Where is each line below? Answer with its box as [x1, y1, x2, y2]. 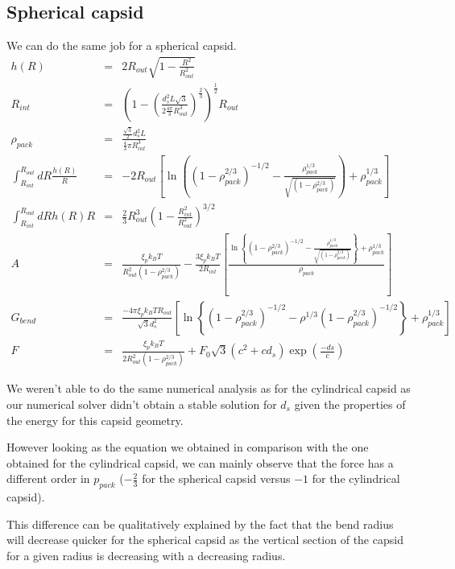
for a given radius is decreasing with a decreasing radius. [6, 546, 286, 563]
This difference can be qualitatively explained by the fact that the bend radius [6, 515, 394, 532]
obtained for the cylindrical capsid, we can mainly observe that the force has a [6, 454, 394, 471]
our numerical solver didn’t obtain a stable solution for [6, 396, 277, 413]
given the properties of [294, 396, 406, 413]
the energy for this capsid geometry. [6, 411, 184, 428]
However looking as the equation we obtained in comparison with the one [6, 439, 369, 456]
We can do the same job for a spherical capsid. [6, 37, 237, 54]
